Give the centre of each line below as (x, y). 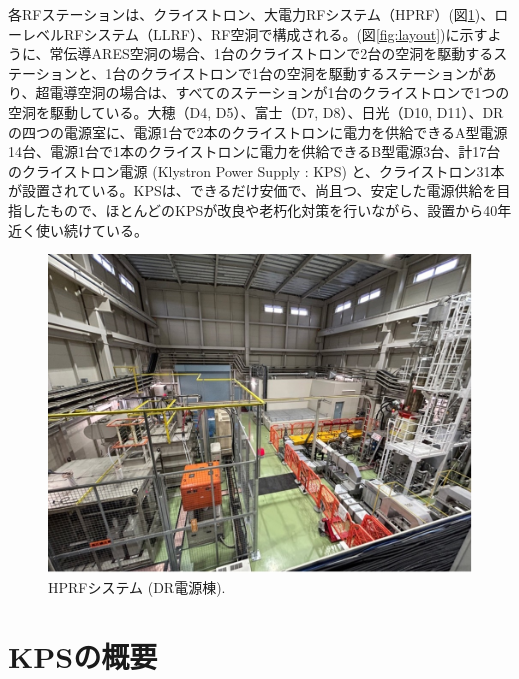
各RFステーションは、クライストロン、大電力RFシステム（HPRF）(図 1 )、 (251, 14)
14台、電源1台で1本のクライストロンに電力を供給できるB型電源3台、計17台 (254, 151)
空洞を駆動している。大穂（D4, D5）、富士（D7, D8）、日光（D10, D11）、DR (256, 111)
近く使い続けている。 (78, 229)
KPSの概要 (83, 655)
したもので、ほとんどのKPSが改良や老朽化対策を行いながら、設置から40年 (266, 209)
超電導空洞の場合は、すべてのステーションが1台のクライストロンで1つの (272, 92)
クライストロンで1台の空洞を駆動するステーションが (311, 72)
